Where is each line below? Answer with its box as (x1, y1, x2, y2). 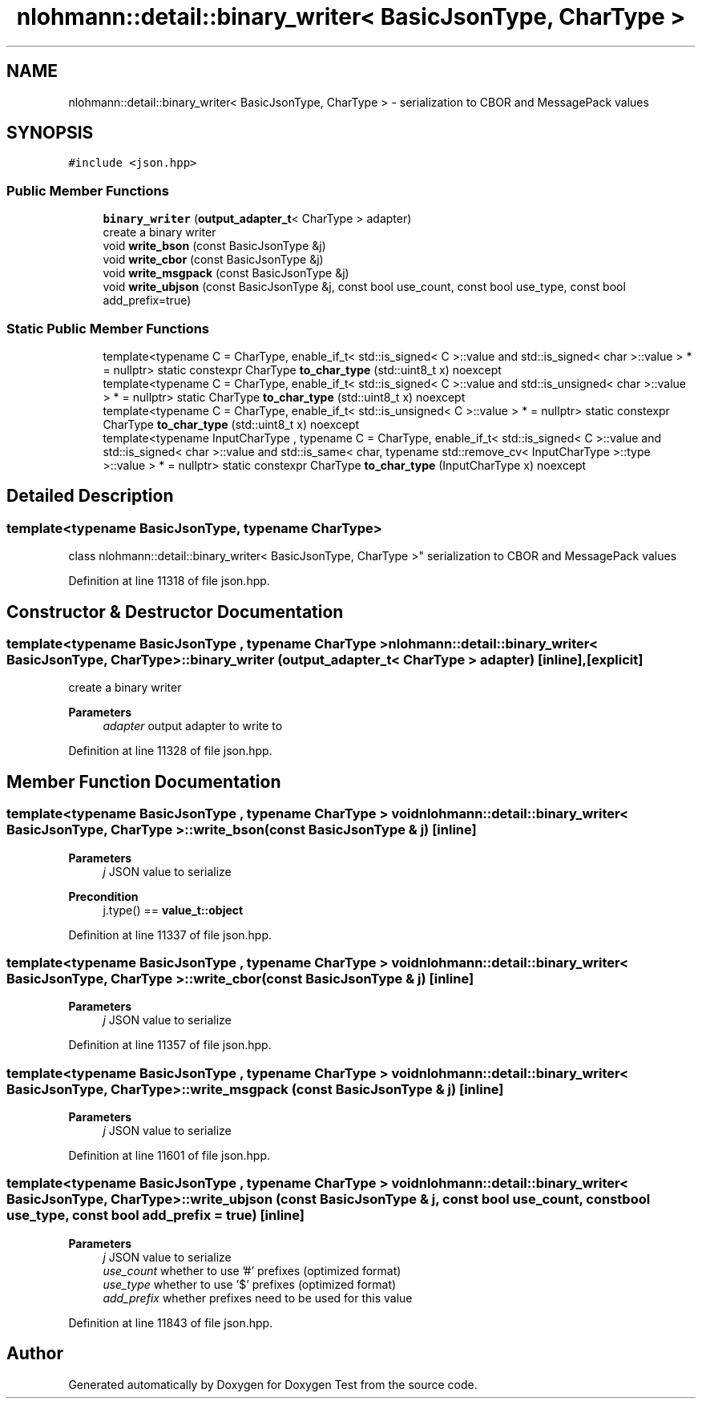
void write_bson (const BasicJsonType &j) (103, 239, 326, 253)
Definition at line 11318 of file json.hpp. (68, 574, 270, 588)
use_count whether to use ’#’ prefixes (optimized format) (103, 1263, 401, 1278)
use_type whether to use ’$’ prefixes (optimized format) (103, 1277, 397, 1291)
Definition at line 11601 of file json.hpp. (68, 1149, 271, 1163)
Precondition (68, 889, 139, 903)
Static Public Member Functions (6, 320, 210, 337)
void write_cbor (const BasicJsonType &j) (103, 252, 324, 267)
